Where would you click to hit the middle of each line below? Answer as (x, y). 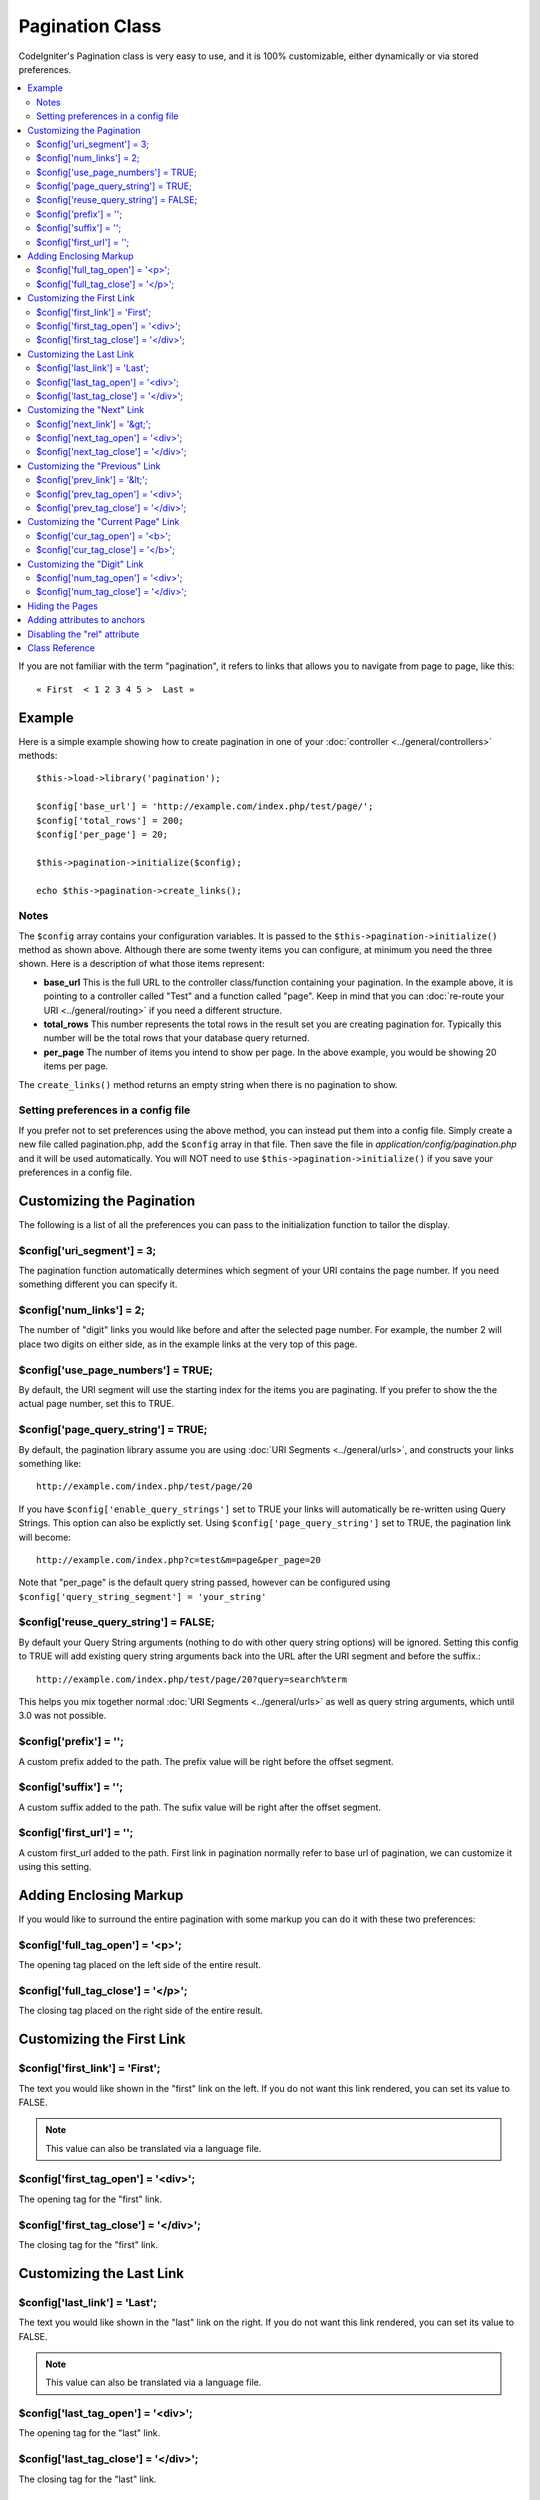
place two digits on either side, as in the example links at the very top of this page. (188, 1344)
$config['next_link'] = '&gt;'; (94, 424)
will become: (45, 1537)
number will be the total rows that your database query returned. (176, 1038)
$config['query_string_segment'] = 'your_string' (142, 1596)
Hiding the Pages (63, 606)
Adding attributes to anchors (86, 620)
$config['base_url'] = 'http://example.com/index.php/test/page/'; (205, 806)
